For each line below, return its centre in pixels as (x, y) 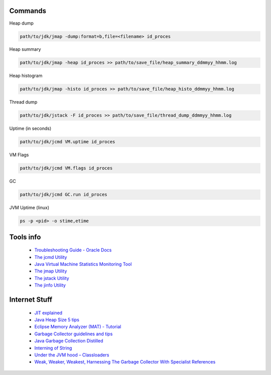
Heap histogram (26, 76)
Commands (28, 11)
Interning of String (53, 348)
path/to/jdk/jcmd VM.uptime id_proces (67, 142)
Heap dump (21, 23)
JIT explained (48, 313)
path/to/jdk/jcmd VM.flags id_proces (66, 168)
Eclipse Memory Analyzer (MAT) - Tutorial (78, 327)
